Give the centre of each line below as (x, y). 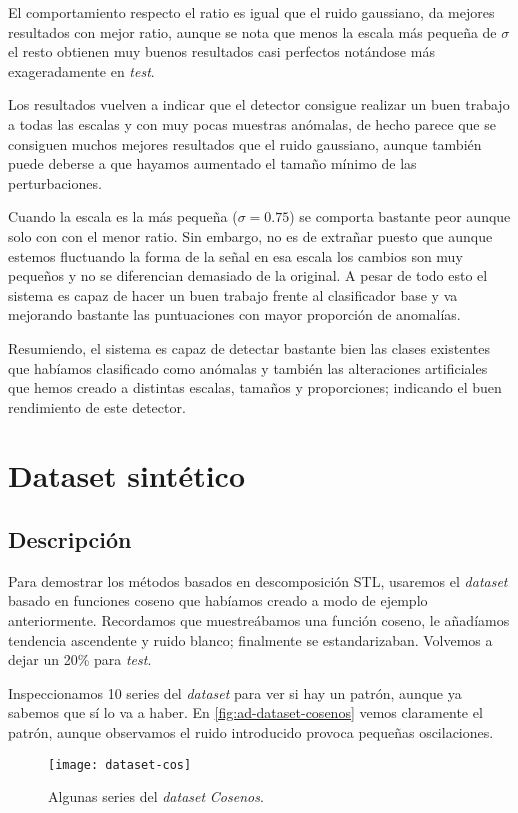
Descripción (70, 539)
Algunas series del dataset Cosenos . (156, 796)
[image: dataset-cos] (120, 764)
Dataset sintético (126, 475)
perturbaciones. (55, 182)
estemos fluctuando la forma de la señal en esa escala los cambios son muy (235, 255)
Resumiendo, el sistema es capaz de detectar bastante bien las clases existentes (249, 347)
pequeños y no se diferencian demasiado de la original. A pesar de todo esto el (248, 275)
